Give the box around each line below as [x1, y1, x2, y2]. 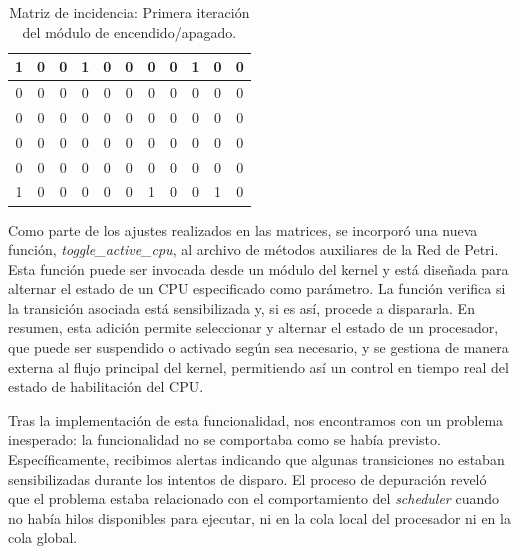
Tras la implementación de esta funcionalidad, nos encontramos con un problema [8, 409, 504, 430]
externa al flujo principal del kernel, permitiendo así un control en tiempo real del [8, 356, 509, 377]
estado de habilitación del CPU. [8, 376, 204, 397]
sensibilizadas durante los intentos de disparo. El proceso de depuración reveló [8, 468, 487, 489]
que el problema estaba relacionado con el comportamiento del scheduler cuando [8, 488, 500, 509]
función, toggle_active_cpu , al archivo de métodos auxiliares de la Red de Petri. [8, 239, 499, 260]
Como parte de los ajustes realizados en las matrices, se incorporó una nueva [8, 219, 478, 240]
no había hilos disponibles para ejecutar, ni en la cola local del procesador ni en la [8, 507, 511, 528]
